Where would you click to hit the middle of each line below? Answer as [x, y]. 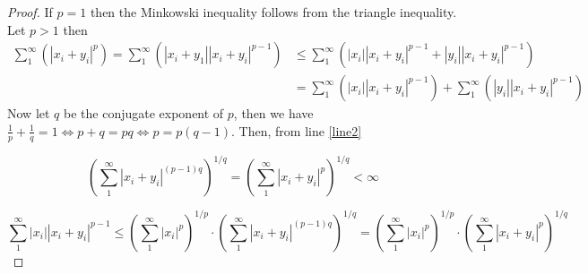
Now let [29, 113]
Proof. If [30, 12]
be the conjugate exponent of [144, 113]
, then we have [273, 113]
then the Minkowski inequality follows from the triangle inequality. [273, 12]
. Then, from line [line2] [297, 130]
